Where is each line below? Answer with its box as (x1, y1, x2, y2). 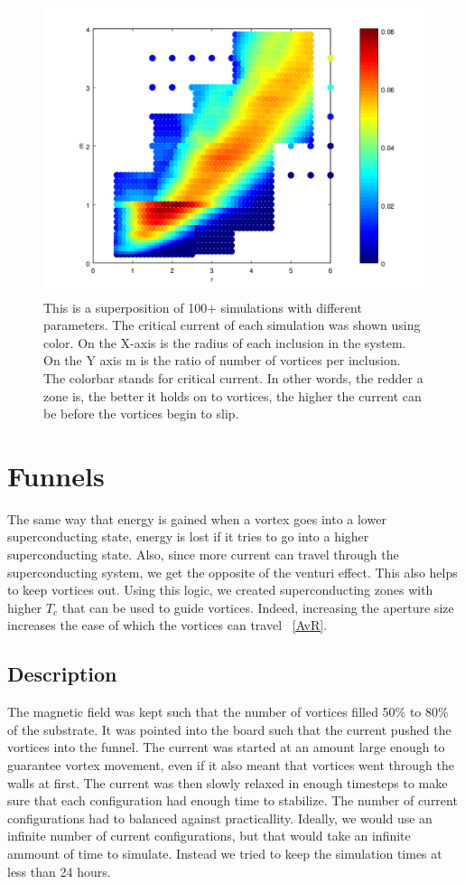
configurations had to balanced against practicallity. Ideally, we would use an (7, 808, 432, 827)
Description (7, 660, 117, 688)
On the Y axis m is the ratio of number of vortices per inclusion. (43, 351, 401, 370)
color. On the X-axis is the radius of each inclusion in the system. (43, 333, 406, 352)
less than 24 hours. (7, 861, 111, 880)
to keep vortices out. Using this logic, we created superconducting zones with (7, 580, 433, 599)
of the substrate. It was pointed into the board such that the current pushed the (7, 719, 451, 738)
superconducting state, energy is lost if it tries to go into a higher (7, 527, 369, 546)
